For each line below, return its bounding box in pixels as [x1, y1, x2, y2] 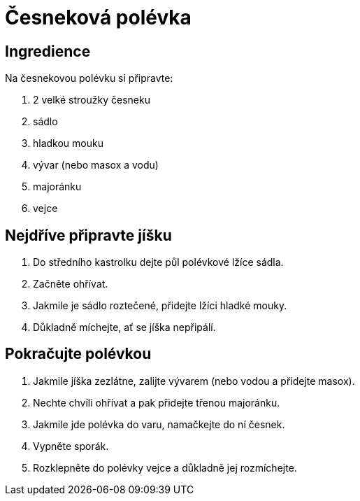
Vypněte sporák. [33, 439, 109, 452]
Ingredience [5, 42, 91, 60]
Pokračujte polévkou [5, 345, 152, 363]
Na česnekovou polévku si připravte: [5, 72, 173, 85]
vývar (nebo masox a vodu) [33, 159, 159, 171]
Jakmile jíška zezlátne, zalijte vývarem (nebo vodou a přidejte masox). [33, 374, 355, 387]
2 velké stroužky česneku [33, 94, 150, 106]
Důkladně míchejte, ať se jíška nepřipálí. [33, 321, 216, 334]
